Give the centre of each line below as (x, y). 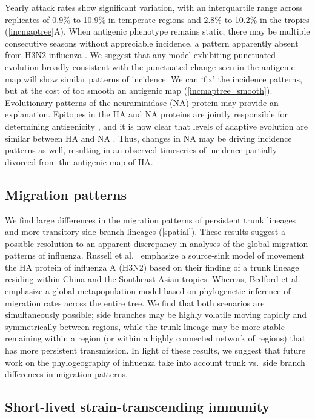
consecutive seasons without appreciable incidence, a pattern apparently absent (152, 43)
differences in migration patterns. (66, 374)
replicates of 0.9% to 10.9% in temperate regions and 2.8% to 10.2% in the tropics (157, 19)
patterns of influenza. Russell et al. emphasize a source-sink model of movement (155, 255)
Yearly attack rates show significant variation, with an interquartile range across (154, 7)
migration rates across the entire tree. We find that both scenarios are (135, 302)
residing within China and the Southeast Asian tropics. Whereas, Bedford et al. (153, 279)
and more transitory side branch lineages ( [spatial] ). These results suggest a (145, 232)
